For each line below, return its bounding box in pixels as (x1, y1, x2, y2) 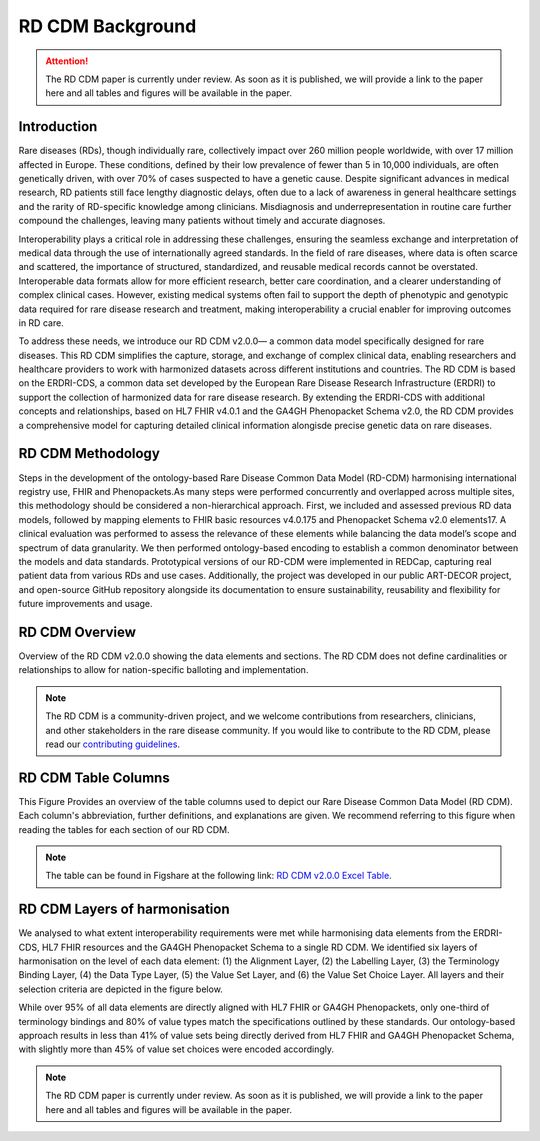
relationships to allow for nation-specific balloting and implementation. (18, 664, 309, 676)
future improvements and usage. (18, 598, 154, 610)
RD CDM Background (18, 15, 197, 37)
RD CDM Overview (18, 623, 137, 640)
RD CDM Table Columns (18, 769, 170, 786)
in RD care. (18, 316, 64, 329)
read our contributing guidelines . (45, 738, 180, 750)
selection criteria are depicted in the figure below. (18, 983, 224, 995)
